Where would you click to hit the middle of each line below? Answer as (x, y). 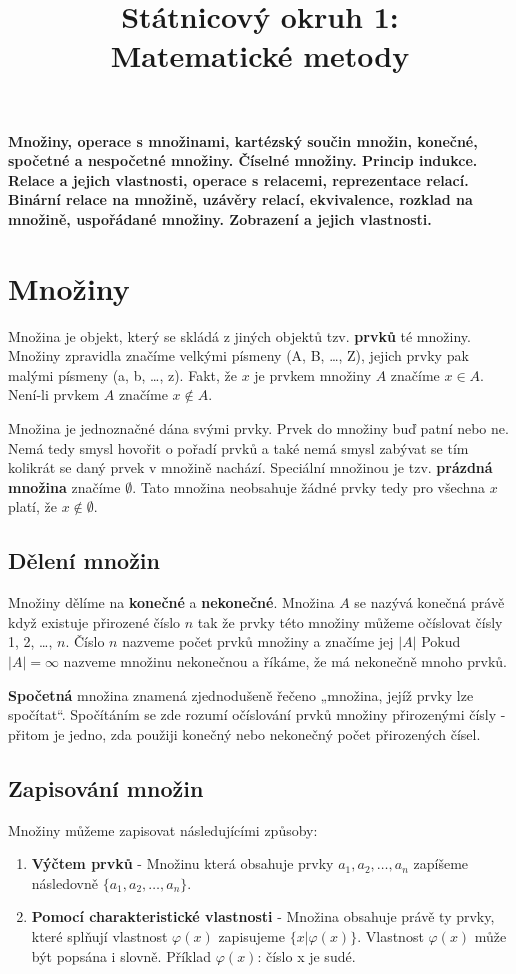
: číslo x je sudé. (306, 955)
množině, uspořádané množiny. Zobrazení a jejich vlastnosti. (220, 218)
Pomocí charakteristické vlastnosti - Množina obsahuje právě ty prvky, (263, 916)
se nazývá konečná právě (429, 602)
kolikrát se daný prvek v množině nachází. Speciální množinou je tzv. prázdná (250, 467)
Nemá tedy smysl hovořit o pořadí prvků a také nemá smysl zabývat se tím (238, 447)
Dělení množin (84, 560)
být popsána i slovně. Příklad (121, 955)
